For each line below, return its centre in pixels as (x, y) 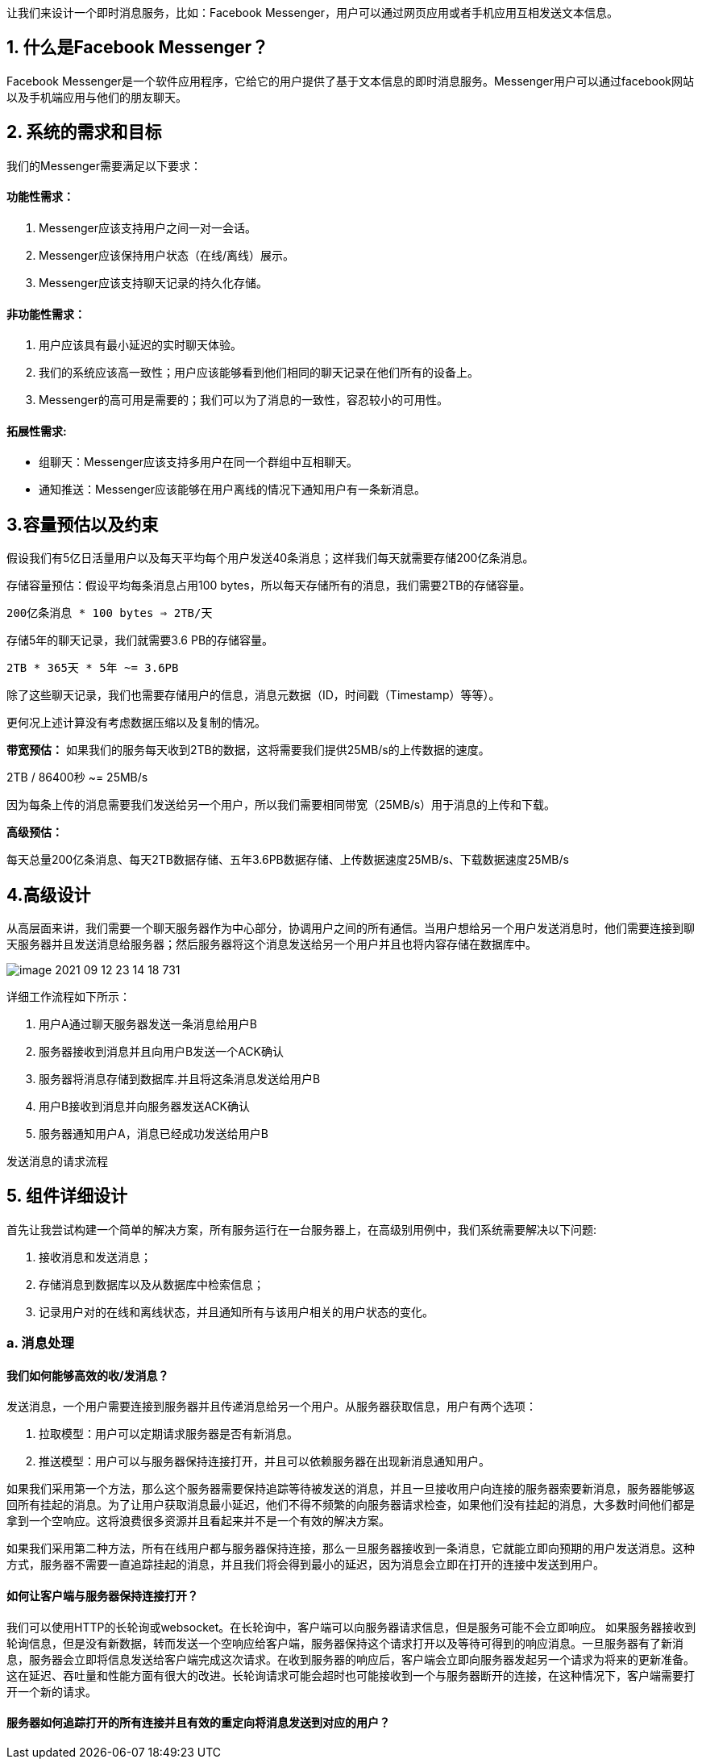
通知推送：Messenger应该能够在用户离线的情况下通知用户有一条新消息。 (233, 490)
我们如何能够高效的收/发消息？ (88, 1375)
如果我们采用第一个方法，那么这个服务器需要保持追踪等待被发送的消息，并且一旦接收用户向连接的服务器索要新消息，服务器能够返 (351, 1489)
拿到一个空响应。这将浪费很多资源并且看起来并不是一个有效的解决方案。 (198, 1521)
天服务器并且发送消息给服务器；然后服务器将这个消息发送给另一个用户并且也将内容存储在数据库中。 (272, 944)
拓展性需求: (37, 431)
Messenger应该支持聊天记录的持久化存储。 (154, 282)
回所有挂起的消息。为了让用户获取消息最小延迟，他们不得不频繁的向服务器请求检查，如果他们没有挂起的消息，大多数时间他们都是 (351, 1505)
